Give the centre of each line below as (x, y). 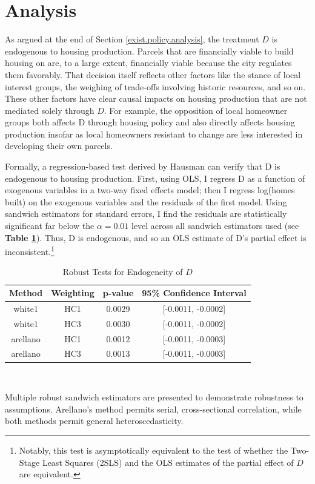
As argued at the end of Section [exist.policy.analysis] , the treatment (132, 39)
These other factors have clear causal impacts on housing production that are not (156, 98)
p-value (118, 293)
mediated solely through (50, 110)
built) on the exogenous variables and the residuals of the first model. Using (146, 201)
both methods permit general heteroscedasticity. (94, 421)
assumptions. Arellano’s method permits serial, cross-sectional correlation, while (153, 409)
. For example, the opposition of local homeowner (196, 110)
